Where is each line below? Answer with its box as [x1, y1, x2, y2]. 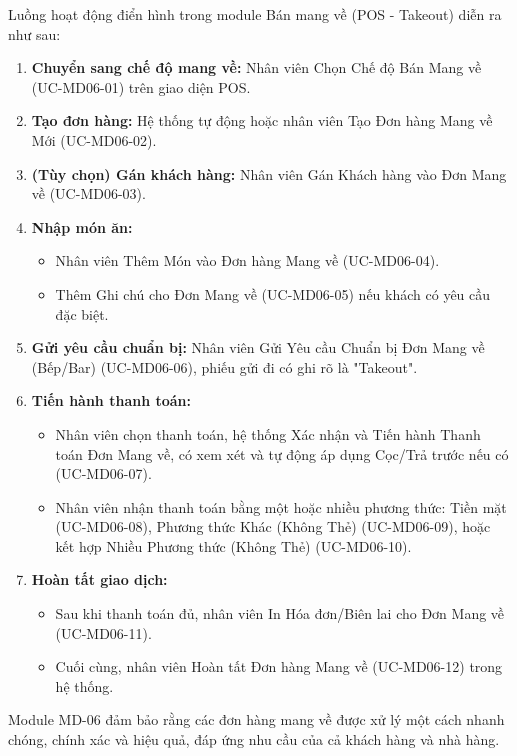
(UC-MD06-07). [55, 463, 152, 484]
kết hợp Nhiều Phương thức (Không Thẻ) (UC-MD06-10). [55, 535, 412, 556]
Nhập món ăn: [31, 216, 133, 237]
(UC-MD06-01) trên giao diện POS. [31, 76, 251, 97]
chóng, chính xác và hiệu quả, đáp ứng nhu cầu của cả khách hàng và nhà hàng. [8, 729, 500, 750]
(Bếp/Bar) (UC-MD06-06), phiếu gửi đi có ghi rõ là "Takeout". [31, 356, 418, 377]
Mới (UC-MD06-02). [31, 129, 157, 150]
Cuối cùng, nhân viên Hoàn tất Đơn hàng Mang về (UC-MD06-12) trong [55, 656, 503, 677]
